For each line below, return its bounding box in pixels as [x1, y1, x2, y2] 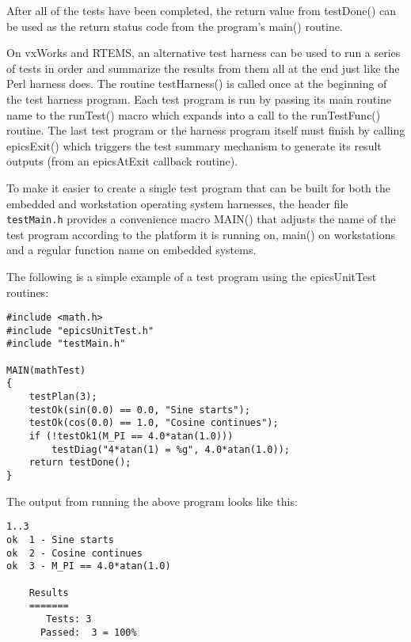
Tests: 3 [46, 613, 92, 625]
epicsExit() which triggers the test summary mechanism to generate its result [6, 137, 382, 154]
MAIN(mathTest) [6, 364, 86, 376]
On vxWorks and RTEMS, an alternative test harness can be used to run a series [6, 44, 401, 61]
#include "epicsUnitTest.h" [6, 325, 154, 336]
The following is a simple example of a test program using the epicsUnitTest [6, 268, 377, 284]
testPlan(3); [29, 391, 97, 403]
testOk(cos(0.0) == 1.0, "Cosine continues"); [29, 417, 279, 429]
